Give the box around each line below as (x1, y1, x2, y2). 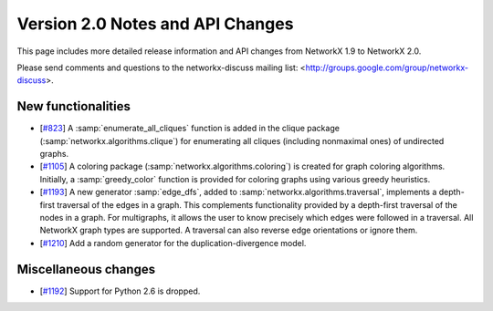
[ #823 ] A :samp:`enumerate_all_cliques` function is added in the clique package (39, 123, 340, 134)
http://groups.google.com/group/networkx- (305, 62, 469, 73)
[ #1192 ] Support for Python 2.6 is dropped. (39, 285, 201, 296)
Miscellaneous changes (16, 261, 155, 277)
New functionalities (16, 98, 131, 114)
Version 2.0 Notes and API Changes (16, 14, 294, 34)
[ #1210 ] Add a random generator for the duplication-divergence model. (39, 237, 307, 248)
